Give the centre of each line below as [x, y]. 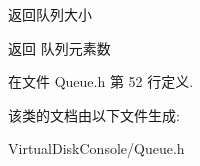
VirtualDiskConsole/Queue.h [96, 148]
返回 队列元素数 [59, 47]
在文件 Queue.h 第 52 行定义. [101, 81]
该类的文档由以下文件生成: [94, 114]
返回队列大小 [50, 14]
